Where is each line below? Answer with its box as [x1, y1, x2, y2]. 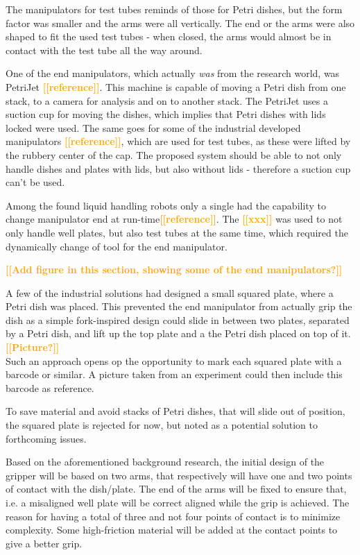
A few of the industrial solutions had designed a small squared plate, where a [6, 285, 334, 300]
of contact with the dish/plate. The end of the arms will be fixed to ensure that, [6, 481, 347, 496]
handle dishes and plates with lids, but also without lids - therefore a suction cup [6, 161, 351, 176]
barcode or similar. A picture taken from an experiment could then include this [6, 367, 343, 382]
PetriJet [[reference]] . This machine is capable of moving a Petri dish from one [6, 79, 346, 94]
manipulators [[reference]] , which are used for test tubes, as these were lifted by [6, 134, 351, 148]
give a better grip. [6, 536, 83, 550]
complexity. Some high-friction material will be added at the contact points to [6, 522, 338, 537]
